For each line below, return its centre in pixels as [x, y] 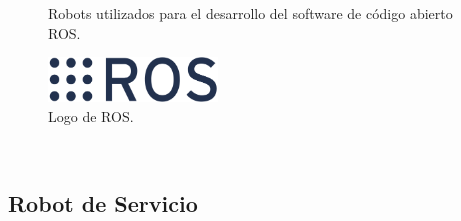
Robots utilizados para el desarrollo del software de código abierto [250, 13]
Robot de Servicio [103, 203]
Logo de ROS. [91, 115]
